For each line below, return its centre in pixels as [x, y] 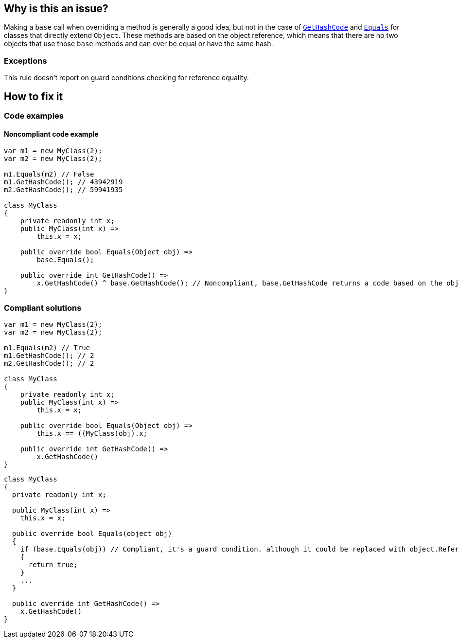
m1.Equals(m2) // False [49, 174]
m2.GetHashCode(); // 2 [49, 363]
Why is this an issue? [56, 9]
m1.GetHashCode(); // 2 [49, 355]
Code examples [34, 116]
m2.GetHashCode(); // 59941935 [63, 190]
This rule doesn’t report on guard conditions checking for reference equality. [126, 78]
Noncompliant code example [51, 134]
